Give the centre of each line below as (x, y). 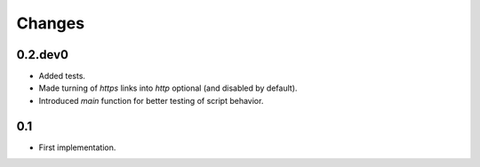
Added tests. (62, 76)
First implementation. (77, 147)
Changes (50, 23)
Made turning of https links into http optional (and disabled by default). (168, 88)
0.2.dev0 (42, 55)
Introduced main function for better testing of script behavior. (151, 100)
